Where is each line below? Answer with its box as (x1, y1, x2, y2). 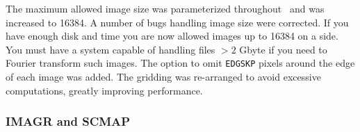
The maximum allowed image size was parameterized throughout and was (6, 1, 325, 15)
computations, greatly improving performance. (6, 83, 203, 97)
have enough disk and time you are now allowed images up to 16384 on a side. (6, 28, 338, 43)
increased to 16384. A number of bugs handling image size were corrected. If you (6, 15, 349, 29)
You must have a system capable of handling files (6, 42, 215, 56)
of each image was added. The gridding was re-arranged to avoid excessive (6, 69, 321, 84)
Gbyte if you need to (239, 42, 327, 56)
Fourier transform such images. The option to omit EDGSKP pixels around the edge (6, 56, 355, 70)
